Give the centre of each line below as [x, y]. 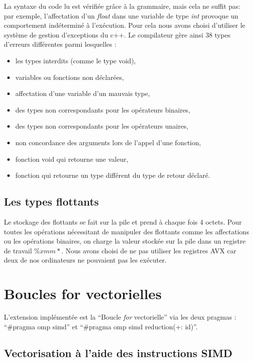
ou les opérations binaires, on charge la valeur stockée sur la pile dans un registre [125, 241]
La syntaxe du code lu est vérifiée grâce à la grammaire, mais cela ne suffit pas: [122, 6]
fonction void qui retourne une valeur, [72, 159]
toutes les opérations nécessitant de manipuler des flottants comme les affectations [126, 231]
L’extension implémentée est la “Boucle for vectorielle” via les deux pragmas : [120, 317]
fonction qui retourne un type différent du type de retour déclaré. [113, 175]
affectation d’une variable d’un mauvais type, [83, 93]
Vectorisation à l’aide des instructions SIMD [118, 352]
